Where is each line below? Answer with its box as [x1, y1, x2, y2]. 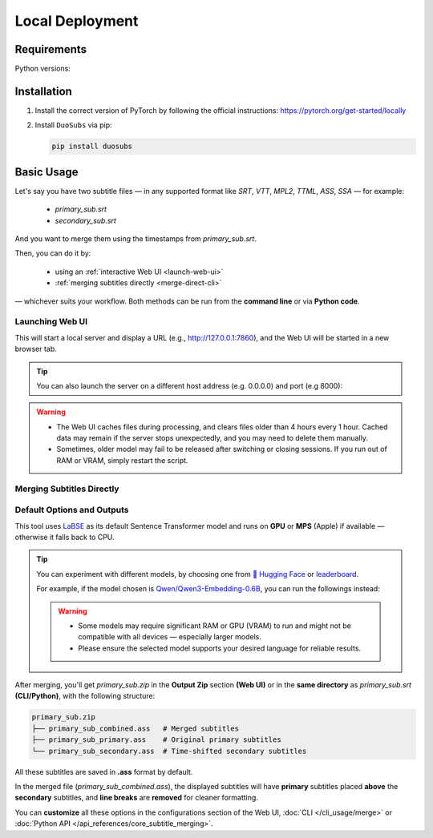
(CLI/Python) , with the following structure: [14, 691, 156, 701]
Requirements [14, 42, 87, 56]
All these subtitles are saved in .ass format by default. [14, 767, 193, 776]
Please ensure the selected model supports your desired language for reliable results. [78, 643, 361, 653]
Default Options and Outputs [14, 505, 129, 516]
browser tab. [14, 344, 58, 354]
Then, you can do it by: [14, 248, 91, 258]
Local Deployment [14, 12, 139, 30]
